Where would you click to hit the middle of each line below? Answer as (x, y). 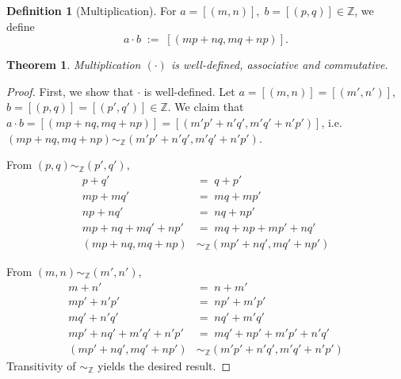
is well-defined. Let (189, 91)
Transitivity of (41, 365)
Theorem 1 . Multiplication (74, 65)
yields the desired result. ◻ (164, 365)
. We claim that (206, 107)
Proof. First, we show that (70, 91)
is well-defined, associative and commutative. (279, 65)
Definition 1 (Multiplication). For (92, 10)
